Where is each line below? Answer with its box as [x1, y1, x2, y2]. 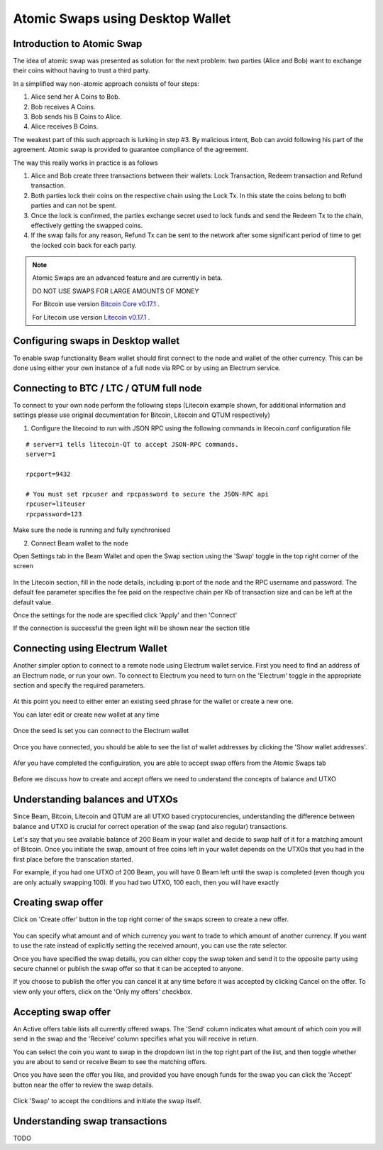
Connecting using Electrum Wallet [13, 643, 168, 655]
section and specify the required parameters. [13, 680, 145, 689]
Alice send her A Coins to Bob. [30, 92, 121, 101]
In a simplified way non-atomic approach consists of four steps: [13, 79, 200, 88]
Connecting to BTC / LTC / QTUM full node [13, 382, 202, 394]
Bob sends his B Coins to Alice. [30, 112, 122, 121]
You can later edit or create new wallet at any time [13, 710, 160, 719]
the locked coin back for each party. [30, 241, 137, 249]
